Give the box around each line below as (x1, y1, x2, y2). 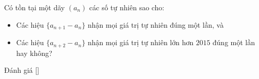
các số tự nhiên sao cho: (89, 2, 165, 12)
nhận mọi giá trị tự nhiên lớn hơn (88, 37, 194, 48)
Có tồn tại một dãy (4, 2, 65, 12)
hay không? (16, 47, 52, 58)
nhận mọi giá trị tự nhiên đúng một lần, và (88, 19, 224, 30)
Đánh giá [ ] (4, 65, 39, 75)
